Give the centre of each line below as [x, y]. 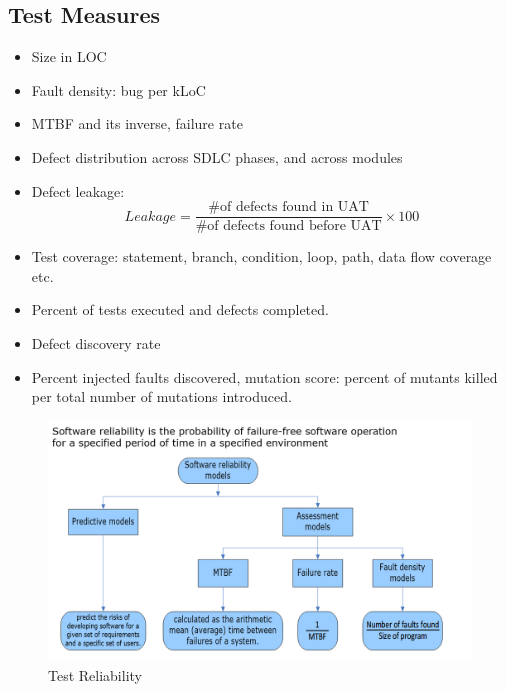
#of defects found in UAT [288, 207]
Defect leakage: [78, 190]
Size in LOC [69, 56]
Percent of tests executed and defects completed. [180, 309]
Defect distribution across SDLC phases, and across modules [217, 156]
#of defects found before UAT [288, 226]
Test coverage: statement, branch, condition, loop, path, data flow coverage [261, 256]
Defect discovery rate [96, 343]
